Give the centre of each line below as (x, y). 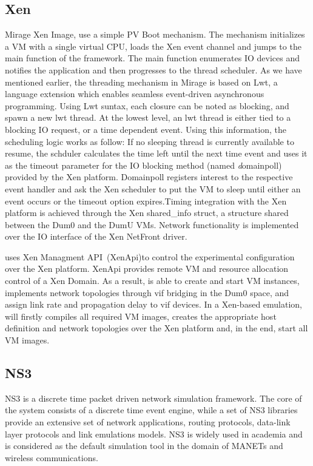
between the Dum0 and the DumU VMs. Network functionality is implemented (152, 224)
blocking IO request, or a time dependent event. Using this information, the (146, 129)
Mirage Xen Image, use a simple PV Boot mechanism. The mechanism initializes (155, 34)
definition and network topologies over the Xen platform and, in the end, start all (156, 328)
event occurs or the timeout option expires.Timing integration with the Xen (146, 201)
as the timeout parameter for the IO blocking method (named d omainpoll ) (143, 165)
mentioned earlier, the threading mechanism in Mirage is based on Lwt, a (141, 82)
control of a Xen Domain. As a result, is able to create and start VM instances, (152, 281)
